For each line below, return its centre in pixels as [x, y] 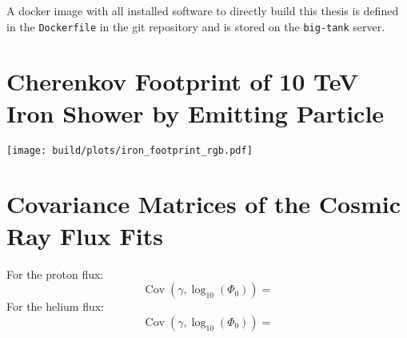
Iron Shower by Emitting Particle [196, 113]
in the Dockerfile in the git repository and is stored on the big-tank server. [196, 26]
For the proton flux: [55, 274]
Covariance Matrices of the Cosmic [203, 204]
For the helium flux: [55, 306]
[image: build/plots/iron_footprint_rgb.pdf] [130, 150]
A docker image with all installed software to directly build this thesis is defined [203, 10]
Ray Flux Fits [85, 235]
